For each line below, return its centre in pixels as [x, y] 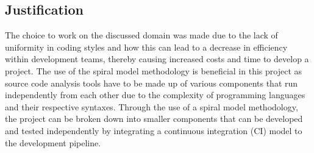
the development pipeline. [53, 142]
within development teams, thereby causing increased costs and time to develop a [157, 59]
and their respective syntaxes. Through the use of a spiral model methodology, [152, 106]
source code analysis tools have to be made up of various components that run [152, 83]
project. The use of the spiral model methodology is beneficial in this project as [154, 70]
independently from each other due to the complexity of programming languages [155, 95]
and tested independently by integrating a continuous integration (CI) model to [154, 130]
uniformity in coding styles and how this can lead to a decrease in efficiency [146, 47]
